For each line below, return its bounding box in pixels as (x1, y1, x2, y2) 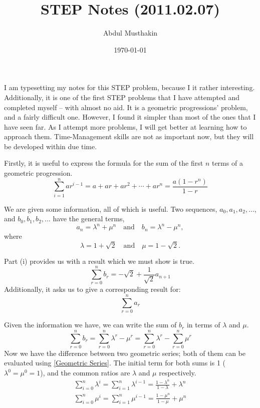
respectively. (159, 367, 196, 378)
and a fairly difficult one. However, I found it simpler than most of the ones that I (4, 112, 256, 122)
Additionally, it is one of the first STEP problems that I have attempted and (4, 92, 240, 102)
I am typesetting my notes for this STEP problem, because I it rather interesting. (4, 82, 255, 93)
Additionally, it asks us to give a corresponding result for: (4, 284, 181, 294)
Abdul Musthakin (103, 28, 158, 38)
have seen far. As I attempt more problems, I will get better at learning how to (4, 121, 247, 132)
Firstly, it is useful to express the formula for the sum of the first (4, 158, 203, 168)
